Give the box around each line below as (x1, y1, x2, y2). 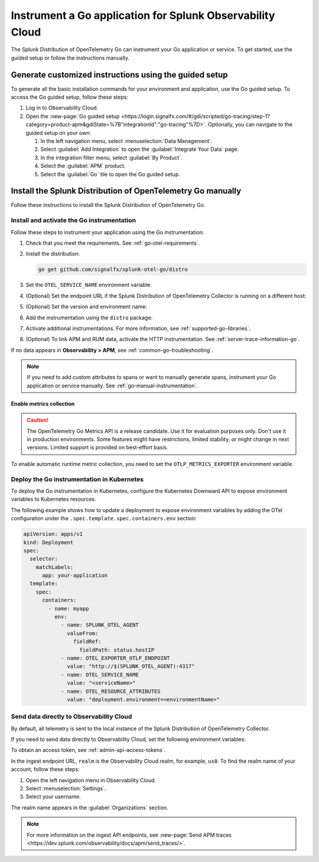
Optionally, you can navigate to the (207, 121, 292, 128)
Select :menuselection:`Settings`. (25, 785, 106, 792)
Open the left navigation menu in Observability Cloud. (25, 776, 157, 783)
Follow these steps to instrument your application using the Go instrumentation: (11, 228, 204, 236)
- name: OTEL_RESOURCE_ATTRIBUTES (60, 688, 161, 695)
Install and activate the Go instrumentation (11, 216, 136, 225)
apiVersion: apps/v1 (23, 531, 83, 537)
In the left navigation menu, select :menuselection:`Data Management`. (40, 137, 213, 144)
